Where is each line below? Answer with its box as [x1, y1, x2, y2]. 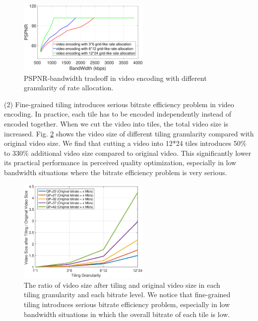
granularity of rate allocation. [24, 82, 114, 93]
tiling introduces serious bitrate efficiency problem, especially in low [24, 299, 230, 309]
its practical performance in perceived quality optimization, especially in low [4, 157, 237, 168]
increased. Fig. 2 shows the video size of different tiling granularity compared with [4, 128, 254, 138]
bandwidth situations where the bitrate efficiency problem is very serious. [4, 167, 227, 177]
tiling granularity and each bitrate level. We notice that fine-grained [24, 289, 231, 300]
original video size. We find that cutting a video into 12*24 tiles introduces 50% [4, 138, 247, 148]
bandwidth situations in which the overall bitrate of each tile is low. [24, 309, 230, 319]
